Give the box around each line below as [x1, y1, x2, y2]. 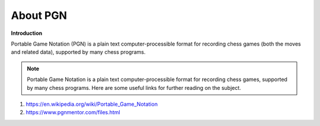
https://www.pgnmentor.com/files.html [25, 109, 121, 116]
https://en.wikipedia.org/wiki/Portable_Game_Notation [25, 101, 158, 108]
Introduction [11, 30, 43, 37]
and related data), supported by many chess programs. [11, 49, 146, 56]
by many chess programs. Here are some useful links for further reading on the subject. [27, 84, 241, 91]
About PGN [11, 9, 68, 22]
